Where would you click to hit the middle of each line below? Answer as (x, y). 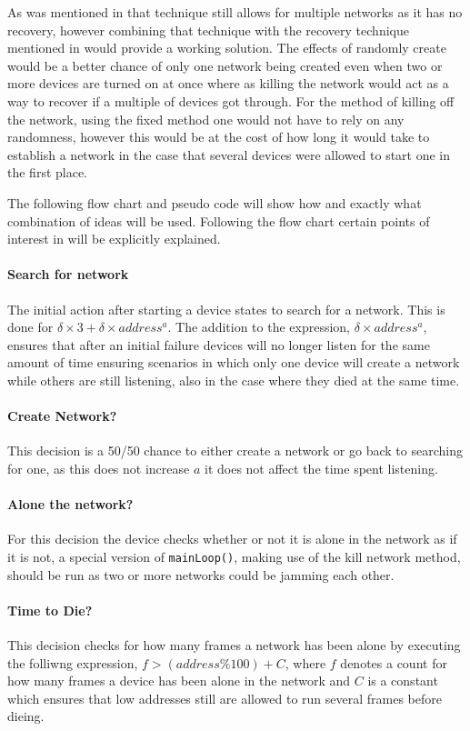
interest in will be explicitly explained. (114, 239)
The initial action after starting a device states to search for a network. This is (226, 309)
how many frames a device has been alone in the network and (179, 681)
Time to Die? (50, 610)
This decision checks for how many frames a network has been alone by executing (234, 644)
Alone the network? (70, 504)
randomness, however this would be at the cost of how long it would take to (219, 137)
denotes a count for (394, 662)
